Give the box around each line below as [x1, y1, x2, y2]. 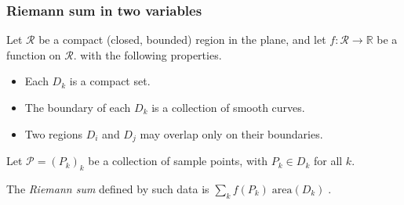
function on [6, 46, 61, 63]
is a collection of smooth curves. [151, 99, 305, 115]
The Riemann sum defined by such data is [6, 180, 209, 196]
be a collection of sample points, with [88, 153, 268, 169]
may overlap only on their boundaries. [140, 125, 323, 142]
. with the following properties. [73, 46, 222, 63]
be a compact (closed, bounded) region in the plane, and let [38, 31, 326, 48]
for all [313, 153, 343, 169]
